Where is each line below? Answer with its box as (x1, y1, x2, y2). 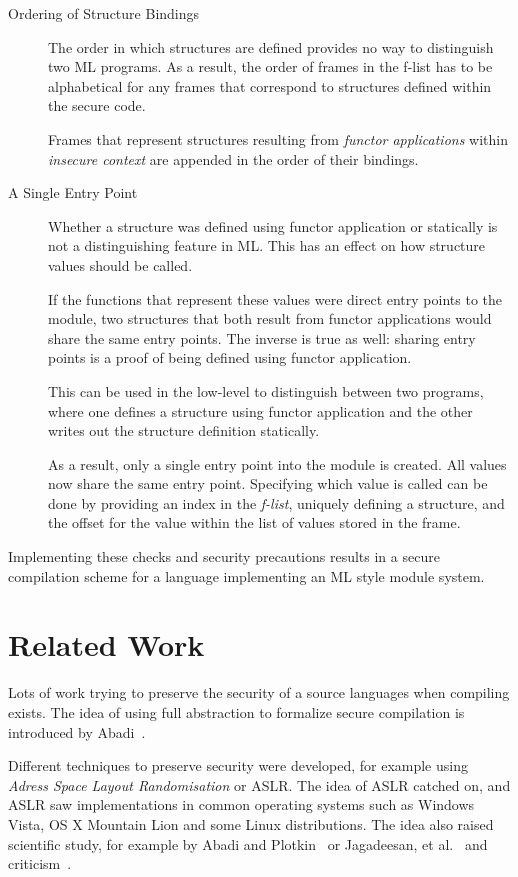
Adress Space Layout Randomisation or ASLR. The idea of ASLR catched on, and (8, 774, 511, 795)
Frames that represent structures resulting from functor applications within (48, 128, 508, 149)
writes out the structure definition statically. (48, 420, 320, 441)
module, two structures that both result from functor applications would (48, 308, 492, 329)
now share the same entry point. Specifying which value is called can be (48, 473, 488, 494)
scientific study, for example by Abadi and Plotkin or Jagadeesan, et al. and (8, 833, 488, 854)
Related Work (8, 624, 205, 665)
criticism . (8, 853, 72, 874)
